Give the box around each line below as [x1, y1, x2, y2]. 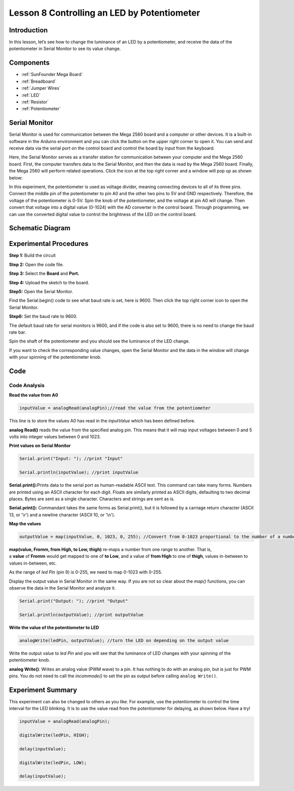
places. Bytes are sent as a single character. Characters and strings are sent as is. [9, 495, 175, 502]
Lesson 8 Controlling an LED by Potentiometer [9, 7, 200, 18]
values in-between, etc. [9, 560, 57, 566]
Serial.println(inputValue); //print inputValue [19, 470, 139, 475]
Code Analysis [9, 382, 45, 389]
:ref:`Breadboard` [21, 78, 56, 84]
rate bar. [9, 329, 26, 335]
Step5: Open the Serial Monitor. [9, 289, 73, 294]
